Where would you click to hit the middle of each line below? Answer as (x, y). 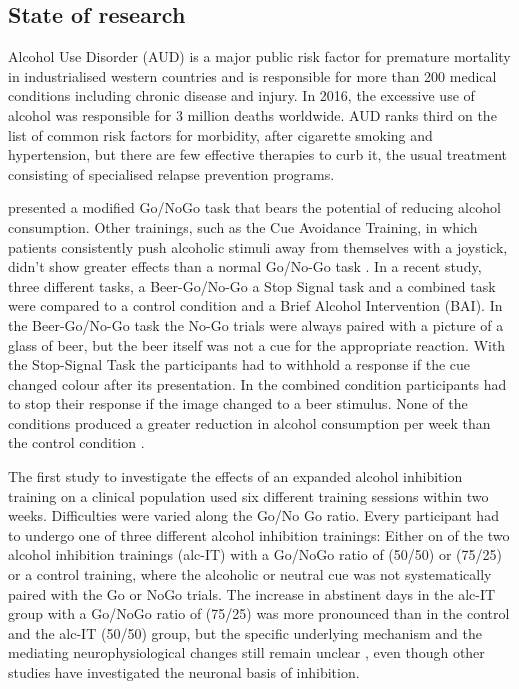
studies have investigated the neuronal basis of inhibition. (184, 672)
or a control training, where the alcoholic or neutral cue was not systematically (250, 574)
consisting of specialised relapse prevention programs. (171, 173)
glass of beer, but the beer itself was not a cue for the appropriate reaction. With (257, 344)
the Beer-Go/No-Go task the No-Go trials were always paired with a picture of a (256, 324)
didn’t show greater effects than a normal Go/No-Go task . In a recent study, (245, 266)
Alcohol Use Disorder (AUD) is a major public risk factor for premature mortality (259, 56)
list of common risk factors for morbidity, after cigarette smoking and (220, 134)
